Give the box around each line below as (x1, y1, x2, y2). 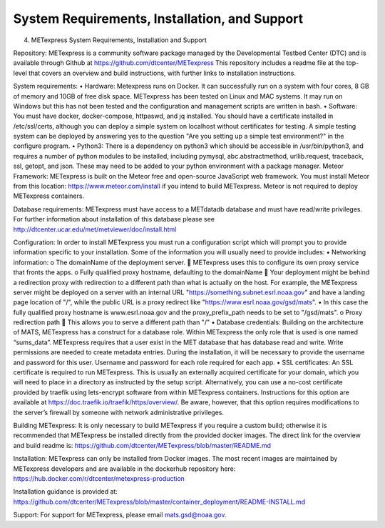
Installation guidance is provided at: (13, 487, 118, 496)
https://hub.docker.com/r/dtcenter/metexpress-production (13, 474, 185, 482)
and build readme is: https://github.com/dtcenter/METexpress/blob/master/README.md (13, 441, 271, 449)
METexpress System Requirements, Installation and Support (31, 36, 207, 44)
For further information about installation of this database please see (13, 215, 215, 224)
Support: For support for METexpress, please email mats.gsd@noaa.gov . (13, 511, 227, 519)
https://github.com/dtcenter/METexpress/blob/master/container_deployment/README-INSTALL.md (13, 497, 306, 506)
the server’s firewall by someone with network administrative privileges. (13, 408, 225, 417)
